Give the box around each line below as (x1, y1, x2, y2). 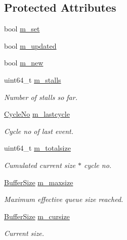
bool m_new (4, 57, 44, 68)
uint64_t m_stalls (4, 74, 61, 85)
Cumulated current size (4, 159, 76, 170)
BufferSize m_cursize (4, 211, 70, 221)
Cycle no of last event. (4, 125, 74, 136)
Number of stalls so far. (4, 91, 77, 102)
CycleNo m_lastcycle (4, 109, 70, 119)
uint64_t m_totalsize (4, 143, 71, 153)
